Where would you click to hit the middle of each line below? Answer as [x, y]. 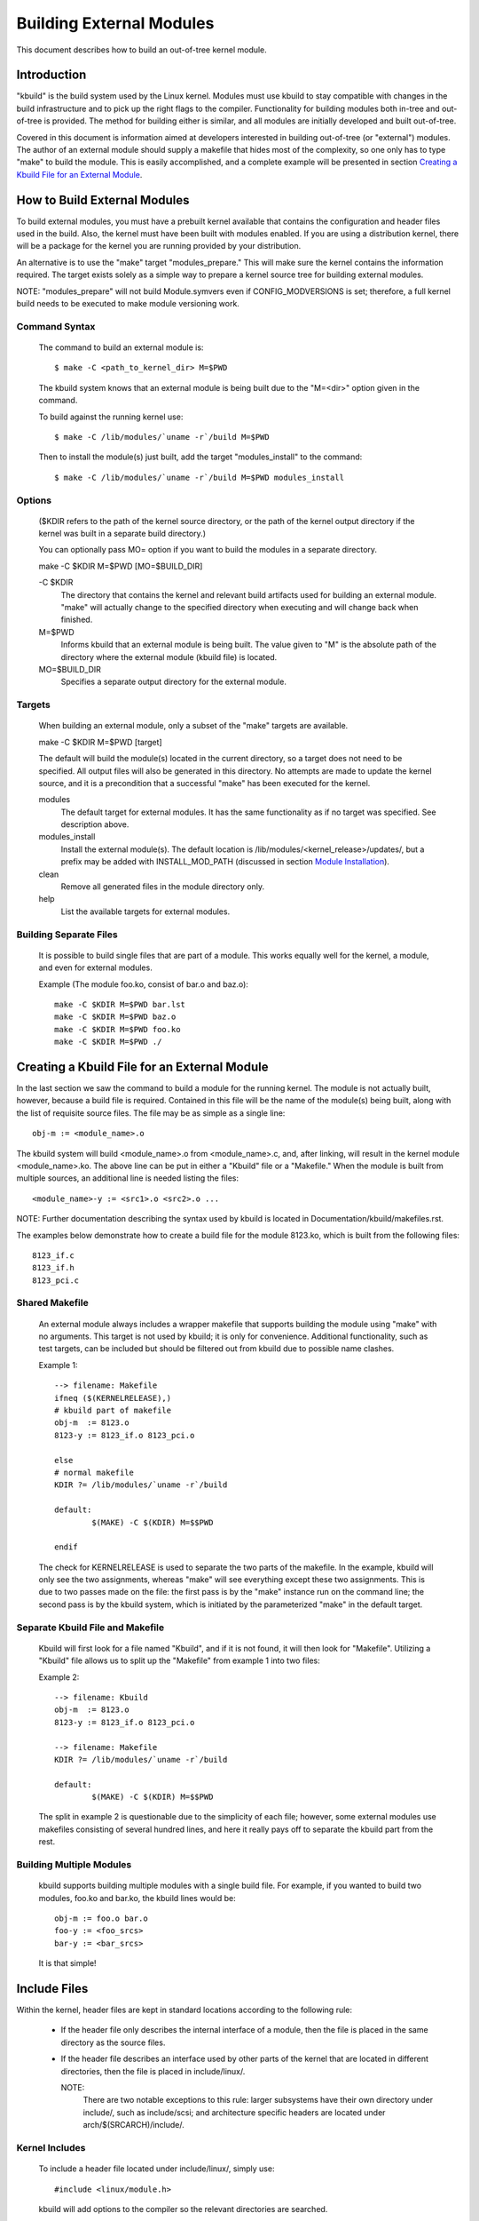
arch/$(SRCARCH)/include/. [134, 2125]
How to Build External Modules [103, 200]
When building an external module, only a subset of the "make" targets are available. [193, 726]
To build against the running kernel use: [111, 417]
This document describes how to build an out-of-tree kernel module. [142, 50]
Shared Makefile [52, 1303]
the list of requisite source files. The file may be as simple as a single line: [151, 1113]
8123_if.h [53, 1268]
